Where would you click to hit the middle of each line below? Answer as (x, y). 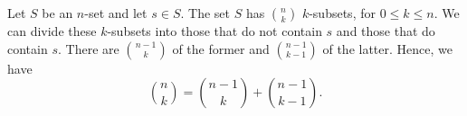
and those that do (386, 31)
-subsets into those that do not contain (214, 31)
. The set (205, 13)
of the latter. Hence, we (387, 48)
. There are (88, 48)
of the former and (221, 48)
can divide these (52, 31)
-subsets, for (342, 13)
